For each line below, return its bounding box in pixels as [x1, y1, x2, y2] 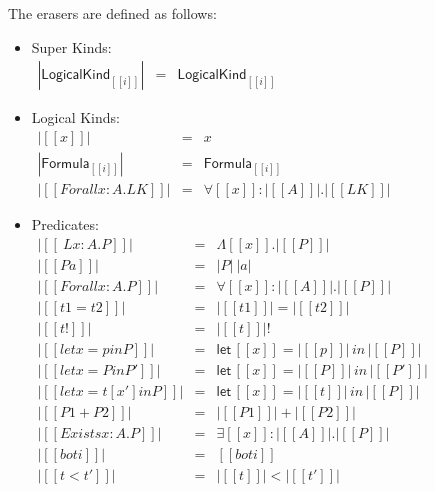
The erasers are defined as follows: [8, 3, 217, 23]
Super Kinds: [31, 36, 112, 57]
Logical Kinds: [31, 107, 120, 128]
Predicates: [31, 213, 99, 234]
